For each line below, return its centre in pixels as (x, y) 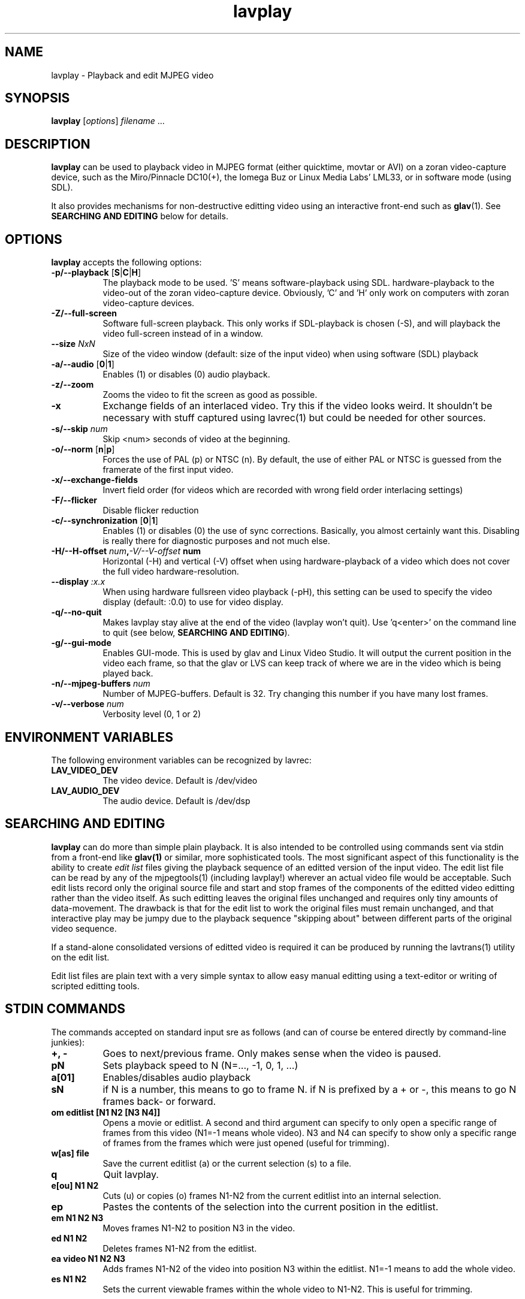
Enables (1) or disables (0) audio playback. (186, 374)
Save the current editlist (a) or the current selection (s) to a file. (227, 1163)
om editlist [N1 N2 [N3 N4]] (106, 1112)
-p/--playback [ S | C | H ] (96, 273)
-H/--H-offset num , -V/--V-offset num (126, 551)
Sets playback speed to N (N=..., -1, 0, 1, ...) (200, 1065)
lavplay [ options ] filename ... (108, 121)
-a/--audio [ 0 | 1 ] (83, 364)
